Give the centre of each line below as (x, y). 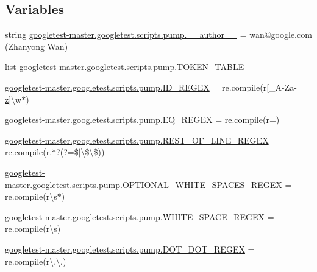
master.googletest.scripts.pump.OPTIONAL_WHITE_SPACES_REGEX (144, 184)
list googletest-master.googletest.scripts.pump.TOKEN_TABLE (125, 67)
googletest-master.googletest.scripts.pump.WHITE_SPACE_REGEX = (140, 216)
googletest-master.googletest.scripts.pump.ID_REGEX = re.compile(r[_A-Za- (151, 87)
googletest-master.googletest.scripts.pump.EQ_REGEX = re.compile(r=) (142, 120)
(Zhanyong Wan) (37, 46)
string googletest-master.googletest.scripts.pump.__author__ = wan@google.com (158, 34)
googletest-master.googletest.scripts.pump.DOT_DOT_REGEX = (130, 249)
